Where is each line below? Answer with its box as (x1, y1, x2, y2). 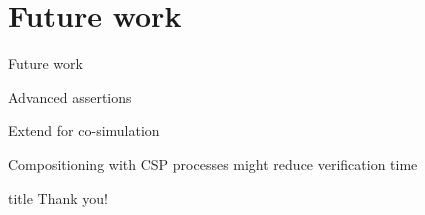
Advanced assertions (8, 86, 132, 107)
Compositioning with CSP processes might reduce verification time (8, 153, 418, 174)
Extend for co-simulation (8, 120, 160, 141)
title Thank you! (8, 187, 108, 208)
